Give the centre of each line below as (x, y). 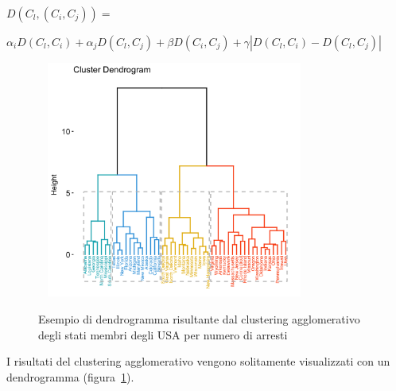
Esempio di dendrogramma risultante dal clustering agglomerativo (199, 318)
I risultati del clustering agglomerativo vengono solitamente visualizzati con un (198, 361)
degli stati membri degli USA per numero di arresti (163, 334)
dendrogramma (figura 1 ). (70, 376)
